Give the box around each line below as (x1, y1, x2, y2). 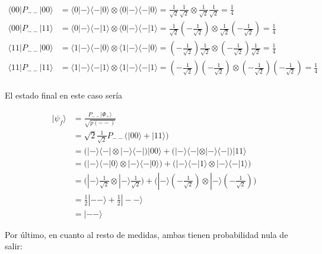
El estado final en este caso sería (5, 89, 123, 101)
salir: (5, 240, 23, 252)
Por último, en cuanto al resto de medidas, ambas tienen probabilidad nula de (5, 228, 288, 240)
